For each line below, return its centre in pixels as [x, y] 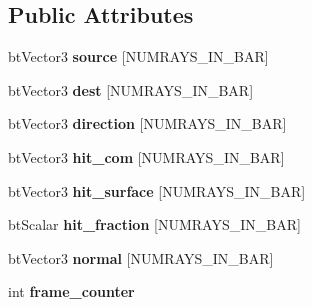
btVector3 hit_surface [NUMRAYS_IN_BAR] [157, 190]
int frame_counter [71, 291]
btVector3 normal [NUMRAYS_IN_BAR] [141, 257]
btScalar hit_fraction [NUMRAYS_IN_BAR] [154, 224]
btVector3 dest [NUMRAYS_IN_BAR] [131, 89]
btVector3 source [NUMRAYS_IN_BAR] [138, 56]
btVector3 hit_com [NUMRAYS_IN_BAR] [146, 156]
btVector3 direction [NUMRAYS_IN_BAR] [147, 123]
